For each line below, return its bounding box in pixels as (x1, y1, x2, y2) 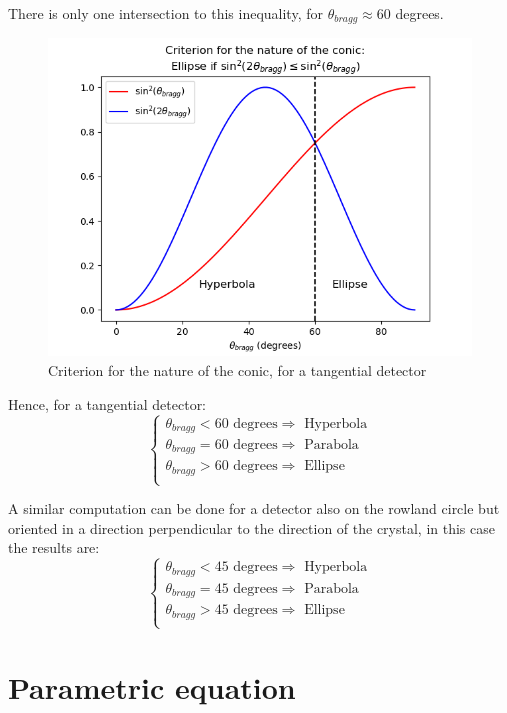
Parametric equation (8, 667, 296, 708)
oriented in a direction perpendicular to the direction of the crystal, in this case (8, 517, 495, 538)
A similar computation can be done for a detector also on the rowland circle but (8, 498, 500, 519)
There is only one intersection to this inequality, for (8, 3, 323, 23)
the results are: (8, 537, 100, 558)
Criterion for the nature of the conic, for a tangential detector (48, 360, 427, 381)
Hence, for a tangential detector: (8, 393, 207, 414)
